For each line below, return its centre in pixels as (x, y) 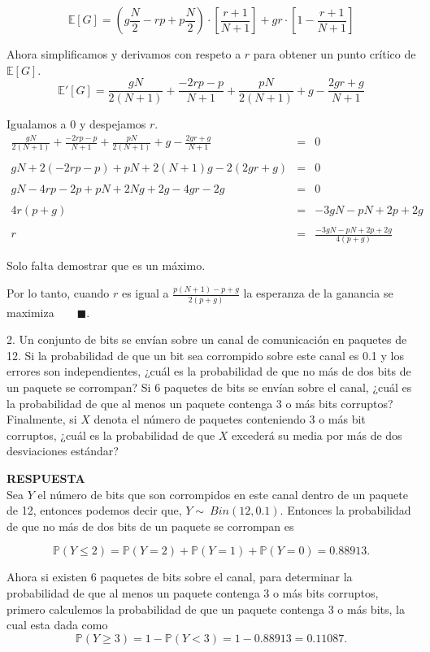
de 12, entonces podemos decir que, (94, 510)
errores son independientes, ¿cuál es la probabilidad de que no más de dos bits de (209, 371)
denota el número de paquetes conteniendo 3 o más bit (230, 419)
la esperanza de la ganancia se (318, 293)
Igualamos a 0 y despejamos (76, 124)
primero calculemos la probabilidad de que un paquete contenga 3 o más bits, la (206, 609)
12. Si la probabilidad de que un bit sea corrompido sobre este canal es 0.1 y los (205, 355)
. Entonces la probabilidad (345, 510)
